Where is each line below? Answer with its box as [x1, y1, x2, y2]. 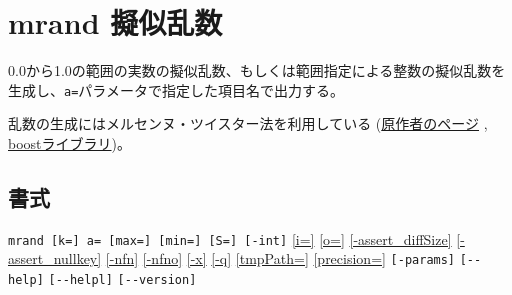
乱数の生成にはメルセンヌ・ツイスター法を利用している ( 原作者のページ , [8, 113, 488, 134]
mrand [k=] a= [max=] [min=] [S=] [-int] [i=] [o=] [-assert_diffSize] [8, 228, 452, 249]
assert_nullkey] [8, 248, 102, 269]
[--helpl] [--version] [48, 273, 197, 288]
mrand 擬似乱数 [8, 2, 223, 43]
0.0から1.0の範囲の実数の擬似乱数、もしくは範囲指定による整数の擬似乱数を [8, 60, 506, 81]
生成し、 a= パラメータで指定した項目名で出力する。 [8, 79, 344, 100]
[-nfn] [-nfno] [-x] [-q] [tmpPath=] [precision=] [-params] [105, 248, 456, 269]
